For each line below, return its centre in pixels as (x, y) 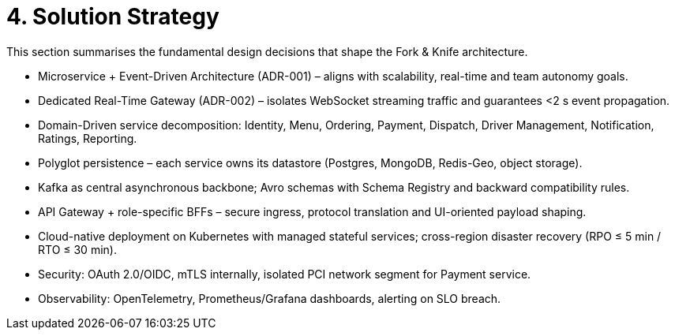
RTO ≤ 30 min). (77, 249)
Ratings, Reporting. (88, 138)
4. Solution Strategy (113, 17)
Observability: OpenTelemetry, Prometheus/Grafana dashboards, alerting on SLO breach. (270, 298)
